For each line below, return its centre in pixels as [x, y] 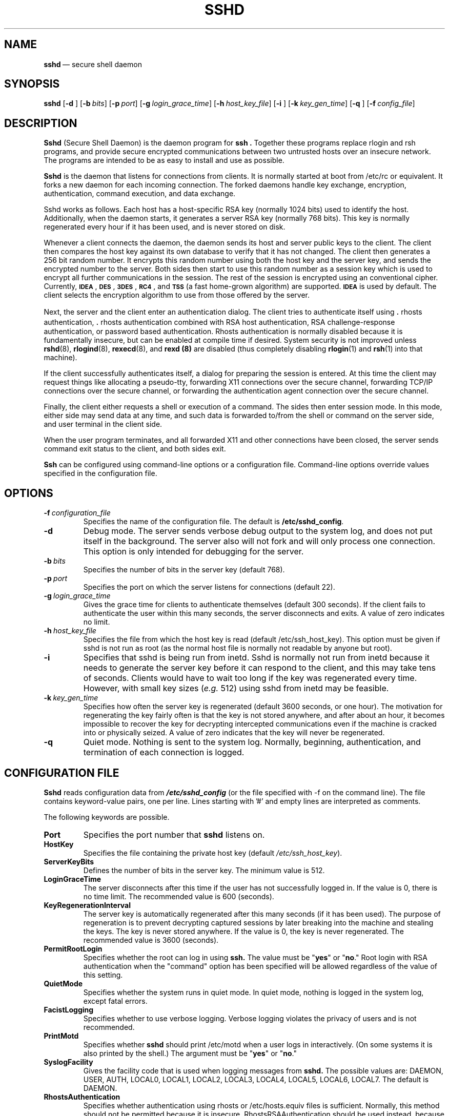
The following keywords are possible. [107, 817]
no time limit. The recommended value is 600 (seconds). [179, 896]
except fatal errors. [115, 1001]
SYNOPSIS [32, 84]
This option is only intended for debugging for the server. [193, 552]
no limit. [97, 622]
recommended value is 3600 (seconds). [151, 940]
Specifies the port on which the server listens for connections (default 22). [209, 587]
